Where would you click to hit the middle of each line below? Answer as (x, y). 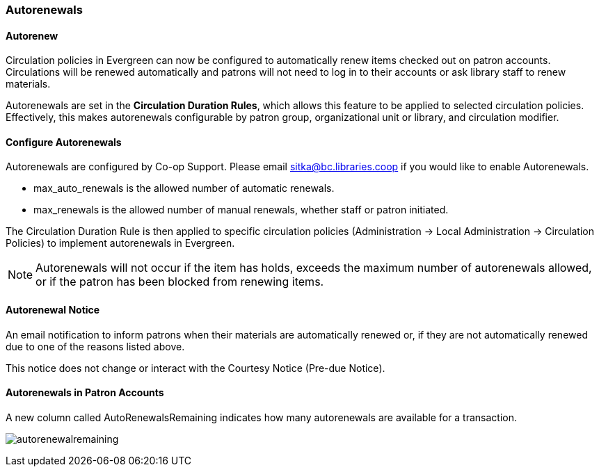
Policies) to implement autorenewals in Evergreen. (120, 243)
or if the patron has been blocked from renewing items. (180, 282)
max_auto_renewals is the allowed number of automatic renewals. (184, 188)
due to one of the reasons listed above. (95, 346)
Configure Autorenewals (64, 142)
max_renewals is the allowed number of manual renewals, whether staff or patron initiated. (241, 210)
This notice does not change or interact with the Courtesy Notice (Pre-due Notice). (195, 368)
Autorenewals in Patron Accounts (85, 393)
